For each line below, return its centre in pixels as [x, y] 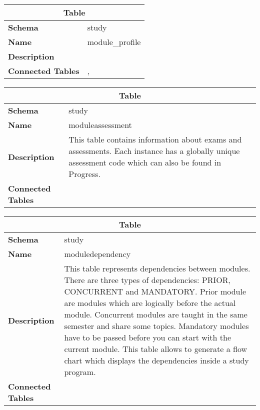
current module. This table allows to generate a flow [155, 349]
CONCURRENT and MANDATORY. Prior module [155, 291]
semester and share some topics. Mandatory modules [156, 326]
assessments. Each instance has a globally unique [154, 151]
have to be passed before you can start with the [148, 337]
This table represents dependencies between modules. [157, 268]
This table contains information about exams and [155, 139]
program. [80, 372]
